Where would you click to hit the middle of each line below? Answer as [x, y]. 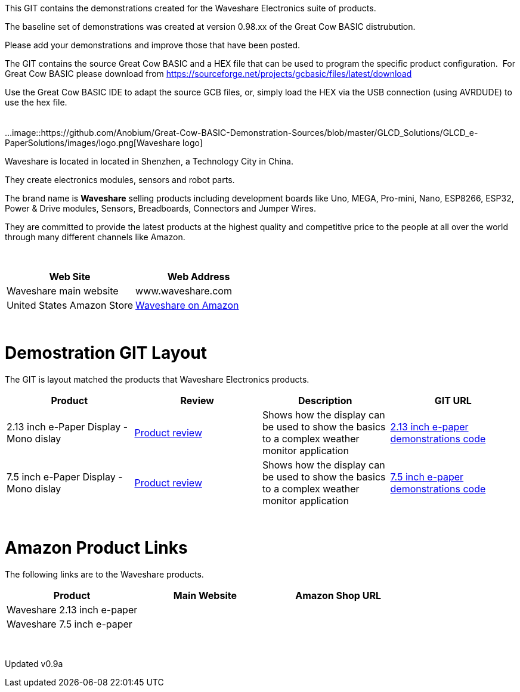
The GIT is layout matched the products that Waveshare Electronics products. [157, 379]
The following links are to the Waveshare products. [104, 574]
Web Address [199, 277]
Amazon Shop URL [338, 595]
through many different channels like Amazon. [95, 237]
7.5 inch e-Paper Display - [65, 477]
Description [325, 400]
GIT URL [453, 400]
